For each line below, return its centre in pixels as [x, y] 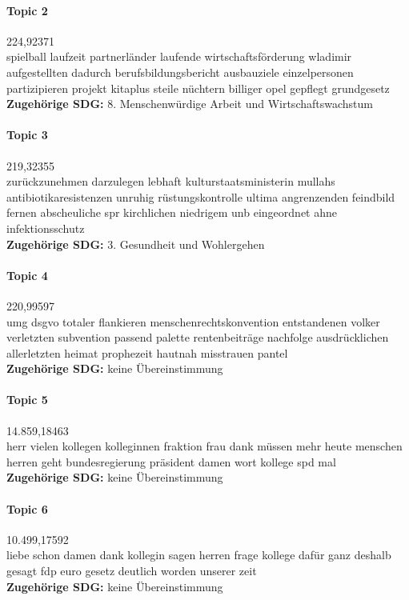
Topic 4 [27, 275]
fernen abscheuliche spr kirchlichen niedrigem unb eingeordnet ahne [172, 212]
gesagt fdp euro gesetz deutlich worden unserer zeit [132, 571]
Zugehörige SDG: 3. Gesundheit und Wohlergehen [136, 244]
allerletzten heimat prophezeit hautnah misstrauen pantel [147, 352]
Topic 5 [27, 400]
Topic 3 [27, 135]
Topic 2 [27, 10]
